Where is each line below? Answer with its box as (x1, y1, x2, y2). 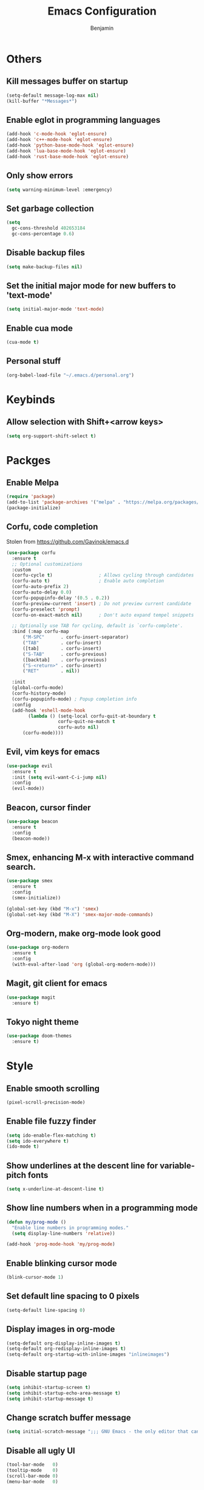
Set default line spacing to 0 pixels (6, 1291, 140, 1301)
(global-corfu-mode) (12, 685, 64, 691)
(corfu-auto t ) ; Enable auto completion (12, 578, 165, 584)
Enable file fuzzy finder (6, 1116, 97, 1126)
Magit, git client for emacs (6, 978, 107, 989)
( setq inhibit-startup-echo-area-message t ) (6, 1390, 121, 1396)
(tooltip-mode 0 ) (6, 1467, 59, 1473)
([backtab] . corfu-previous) (22, 657, 107, 663)
